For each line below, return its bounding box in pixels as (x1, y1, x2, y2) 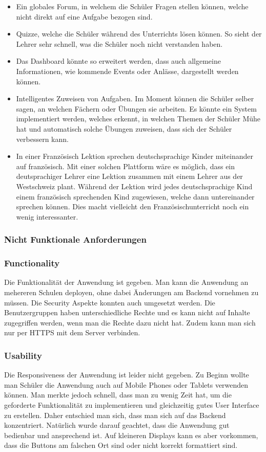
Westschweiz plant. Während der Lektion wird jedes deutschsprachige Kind (16, 180, 253, 191)
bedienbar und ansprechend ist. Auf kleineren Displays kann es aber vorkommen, (4, 429, 258, 440)
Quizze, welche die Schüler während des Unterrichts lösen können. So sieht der (16, 28, 262, 39)
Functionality (4, 257, 60, 269)
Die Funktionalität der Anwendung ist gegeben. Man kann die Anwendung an (4, 277, 249, 287)
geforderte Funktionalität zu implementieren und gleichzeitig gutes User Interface (4, 399, 259, 410)
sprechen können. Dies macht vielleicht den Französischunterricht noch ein (16, 201, 249, 212)
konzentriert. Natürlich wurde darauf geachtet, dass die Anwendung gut (4, 420, 230, 430)
